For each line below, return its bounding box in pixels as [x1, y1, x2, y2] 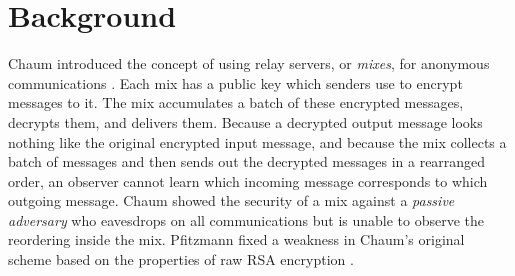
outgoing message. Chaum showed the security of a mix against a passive [8, 190, 455, 211]
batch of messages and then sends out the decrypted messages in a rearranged [8, 151, 486, 172]
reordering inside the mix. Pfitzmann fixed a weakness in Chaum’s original [8, 229, 465, 250]
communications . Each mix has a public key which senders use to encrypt [8, 72, 463, 93]
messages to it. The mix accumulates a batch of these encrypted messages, [8, 92, 464, 113]
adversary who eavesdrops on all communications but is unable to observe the [8, 209, 485, 230]
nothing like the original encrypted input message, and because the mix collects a [8, 131, 507, 152]
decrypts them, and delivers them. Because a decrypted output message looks [8, 111, 483, 132]
